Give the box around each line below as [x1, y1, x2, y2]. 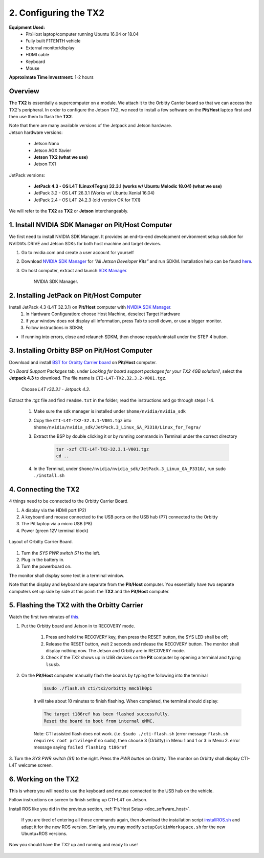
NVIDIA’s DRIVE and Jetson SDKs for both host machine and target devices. [9, 240, 161, 246]
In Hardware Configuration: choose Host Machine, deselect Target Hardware [25, 311, 180, 317]
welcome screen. [18, 762, 53, 768]
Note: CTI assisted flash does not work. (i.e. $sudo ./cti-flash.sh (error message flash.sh [33, 730, 229, 736]
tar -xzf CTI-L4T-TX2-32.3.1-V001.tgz [56, 446, 149, 452]
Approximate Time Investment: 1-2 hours [9, 74, 94, 80]
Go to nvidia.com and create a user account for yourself [21, 249, 134, 255]
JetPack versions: [9, 172, 45, 178]
